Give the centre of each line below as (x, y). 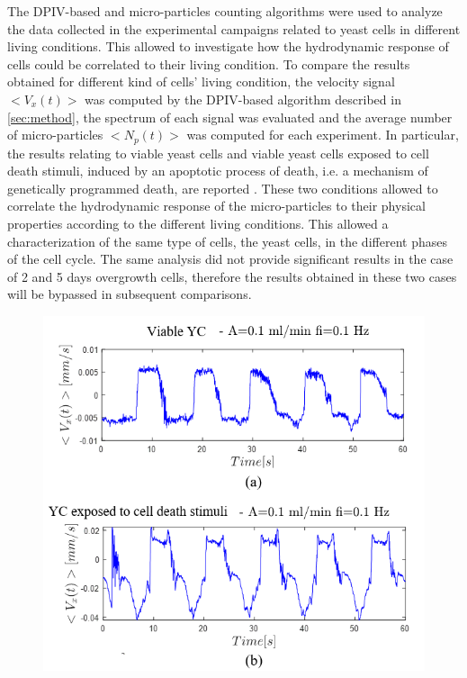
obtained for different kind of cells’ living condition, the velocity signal (201, 81)
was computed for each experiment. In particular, (323, 135)
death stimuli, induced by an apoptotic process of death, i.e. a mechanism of (218, 171)
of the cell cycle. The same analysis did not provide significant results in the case (230, 259)
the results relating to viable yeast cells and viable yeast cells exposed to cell (218, 153)
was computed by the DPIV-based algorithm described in (243, 99)
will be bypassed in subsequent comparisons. (130, 294)
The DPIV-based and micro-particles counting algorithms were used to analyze (225, 11)
